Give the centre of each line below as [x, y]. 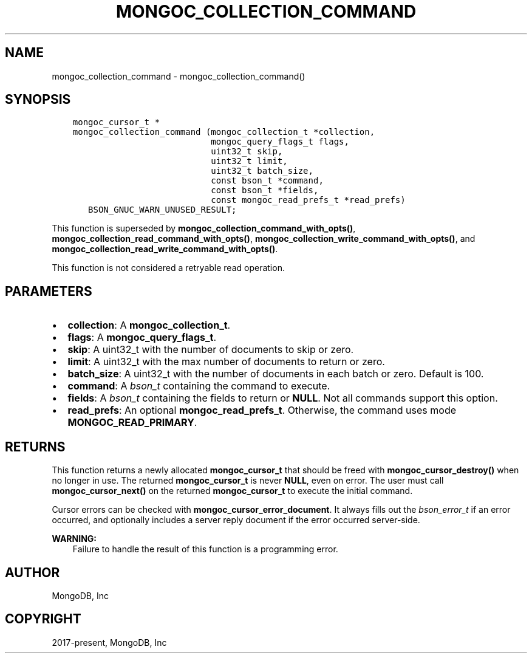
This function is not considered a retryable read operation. [168, 268]
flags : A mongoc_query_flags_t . [142, 338]
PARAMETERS [49, 291]
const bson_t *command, [267, 181]
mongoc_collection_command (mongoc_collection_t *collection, [224, 132]
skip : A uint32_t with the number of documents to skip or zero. [211, 350]
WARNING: [74, 539]
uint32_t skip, [247, 152]
